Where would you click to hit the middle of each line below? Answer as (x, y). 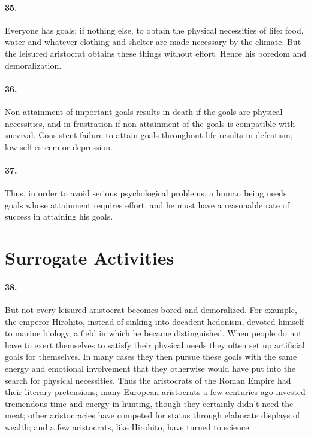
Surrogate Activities (90, 258)
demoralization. (33, 65)
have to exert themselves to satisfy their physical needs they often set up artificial (155, 345)
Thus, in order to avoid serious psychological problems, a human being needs (146, 193)
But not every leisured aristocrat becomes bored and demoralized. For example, (151, 310)
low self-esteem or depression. (59, 146)
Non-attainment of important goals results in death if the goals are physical (144, 111)
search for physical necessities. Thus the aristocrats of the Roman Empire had (148, 380)
